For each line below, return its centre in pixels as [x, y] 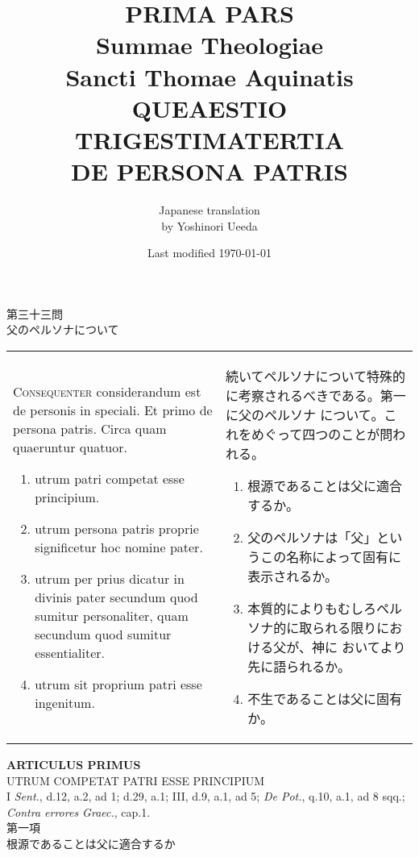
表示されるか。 [292, 576]
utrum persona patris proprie [117, 528]
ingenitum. [65, 702]
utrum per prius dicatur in [110, 578]
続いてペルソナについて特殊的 [316, 376]
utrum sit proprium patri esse [118, 684]
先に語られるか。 [299, 667]
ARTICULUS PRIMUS [74, 765]
